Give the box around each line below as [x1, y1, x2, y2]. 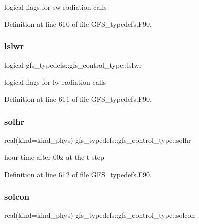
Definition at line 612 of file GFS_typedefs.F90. [4, 169, 152, 179]
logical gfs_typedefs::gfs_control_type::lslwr [4, 60, 142, 70]
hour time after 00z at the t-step [4, 152, 104, 162]
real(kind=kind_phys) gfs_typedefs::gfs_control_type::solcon [4, 210, 195, 220]
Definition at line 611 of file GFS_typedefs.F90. [4, 93, 152, 104]
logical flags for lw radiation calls [4, 77, 106, 87]
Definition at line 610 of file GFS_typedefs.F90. [4, 18, 152, 29]
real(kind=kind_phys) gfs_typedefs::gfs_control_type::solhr [4, 135, 191, 145]
